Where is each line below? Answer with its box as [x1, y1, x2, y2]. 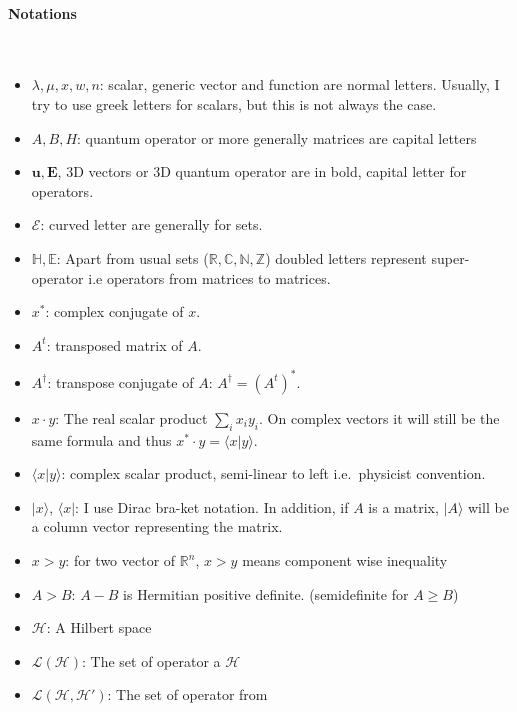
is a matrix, [368, 496, 439, 517]
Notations [8, 2, 77, 23]
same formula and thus [31, 429, 172, 450]
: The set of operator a [81, 650, 221, 671]
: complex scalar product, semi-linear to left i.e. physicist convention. [61, 463, 486, 484]
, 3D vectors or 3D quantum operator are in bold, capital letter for [57, 161, 467, 182]
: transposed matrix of [46, 334, 183, 355]
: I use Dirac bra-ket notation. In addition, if [75, 496, 349, 517]
